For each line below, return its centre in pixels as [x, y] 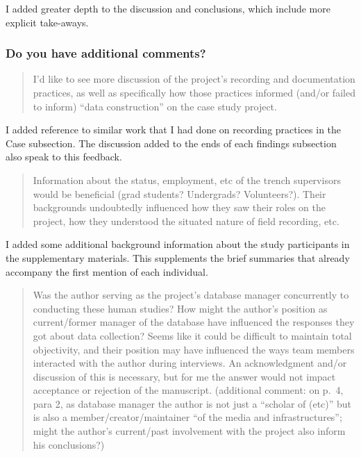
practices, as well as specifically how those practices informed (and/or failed [194, 92]
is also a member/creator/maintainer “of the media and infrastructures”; [187, 417]
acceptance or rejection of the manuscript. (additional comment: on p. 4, [188, 390]
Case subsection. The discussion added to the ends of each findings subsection [171, 143]
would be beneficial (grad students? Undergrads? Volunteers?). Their [179, 193]
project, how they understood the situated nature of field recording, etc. [186, 221]
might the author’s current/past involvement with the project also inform [189, 431]
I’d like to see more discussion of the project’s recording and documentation [194, 79]
